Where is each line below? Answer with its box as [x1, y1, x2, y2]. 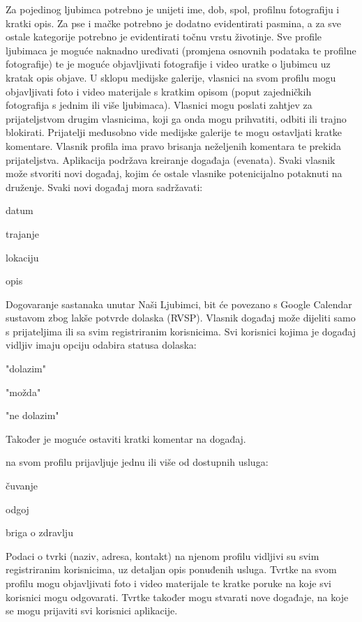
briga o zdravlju [6, 525, 73, 540]
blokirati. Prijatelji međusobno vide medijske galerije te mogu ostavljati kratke [6, 125, 342, 139]
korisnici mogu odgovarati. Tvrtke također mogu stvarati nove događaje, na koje [6, 589, 349, 604]
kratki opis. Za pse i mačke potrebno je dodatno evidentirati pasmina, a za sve [6, 15, 342, 30]
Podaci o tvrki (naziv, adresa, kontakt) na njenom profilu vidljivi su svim [6, 548, 319, 563]
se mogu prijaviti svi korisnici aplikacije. [6, 603, 178, 618]
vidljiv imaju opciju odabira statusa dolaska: [6, 337, 197, 352]
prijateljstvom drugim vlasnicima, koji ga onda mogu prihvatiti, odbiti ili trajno [6, 111, 347, 126]
